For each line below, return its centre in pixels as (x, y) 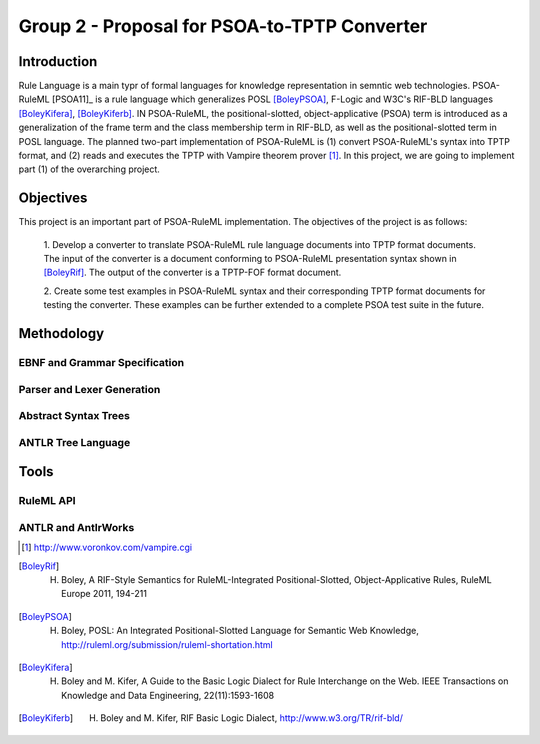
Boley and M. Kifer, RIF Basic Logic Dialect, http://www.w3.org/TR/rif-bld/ (252, 718)
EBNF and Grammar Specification (101, 363)
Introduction (58, 61)
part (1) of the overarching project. (89, 169)
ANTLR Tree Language (74, 442)
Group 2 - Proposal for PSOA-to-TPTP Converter (223, 26)
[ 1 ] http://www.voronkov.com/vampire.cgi (107, 547)
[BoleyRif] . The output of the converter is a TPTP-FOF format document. (192, 272)
